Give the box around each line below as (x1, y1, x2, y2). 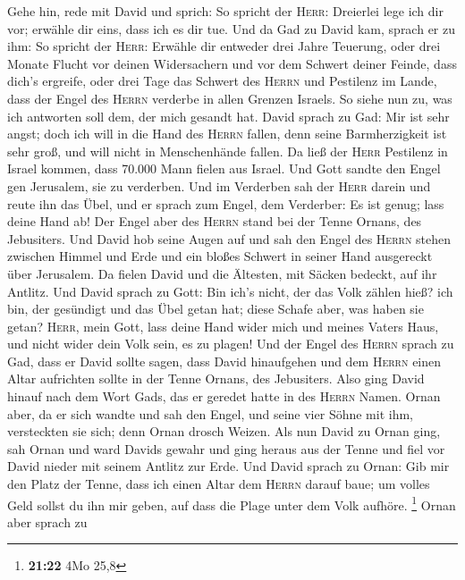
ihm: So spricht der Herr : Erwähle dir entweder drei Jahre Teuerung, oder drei (7, 37, 441, 55)
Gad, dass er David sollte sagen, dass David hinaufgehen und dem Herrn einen (7, 351, 442, 370)
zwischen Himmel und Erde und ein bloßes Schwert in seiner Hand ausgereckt (7, 247, 433, 265)
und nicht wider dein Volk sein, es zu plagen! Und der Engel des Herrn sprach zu (7, 334, 454, 353)
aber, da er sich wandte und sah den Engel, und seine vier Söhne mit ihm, (7, 404, 414, 423)
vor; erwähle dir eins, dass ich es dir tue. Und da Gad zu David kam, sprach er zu (7, 19, 456, 38)
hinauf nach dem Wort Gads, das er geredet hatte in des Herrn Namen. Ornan (7, 387, 441, 406)
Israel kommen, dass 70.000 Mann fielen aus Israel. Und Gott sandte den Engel (7, 159, 441, 178)
